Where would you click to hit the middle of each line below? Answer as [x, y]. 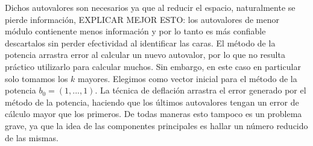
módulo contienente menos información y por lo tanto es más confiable [135, 31]
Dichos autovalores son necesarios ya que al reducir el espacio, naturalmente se [150, 7]
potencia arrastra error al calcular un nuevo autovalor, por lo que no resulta [145, 55]
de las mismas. [32, 137]
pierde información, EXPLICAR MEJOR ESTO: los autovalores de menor [142, 19]
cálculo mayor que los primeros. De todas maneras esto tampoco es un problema [153, 114]
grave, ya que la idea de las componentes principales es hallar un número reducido [156, 125]
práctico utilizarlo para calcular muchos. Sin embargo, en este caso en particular [153, 66]
